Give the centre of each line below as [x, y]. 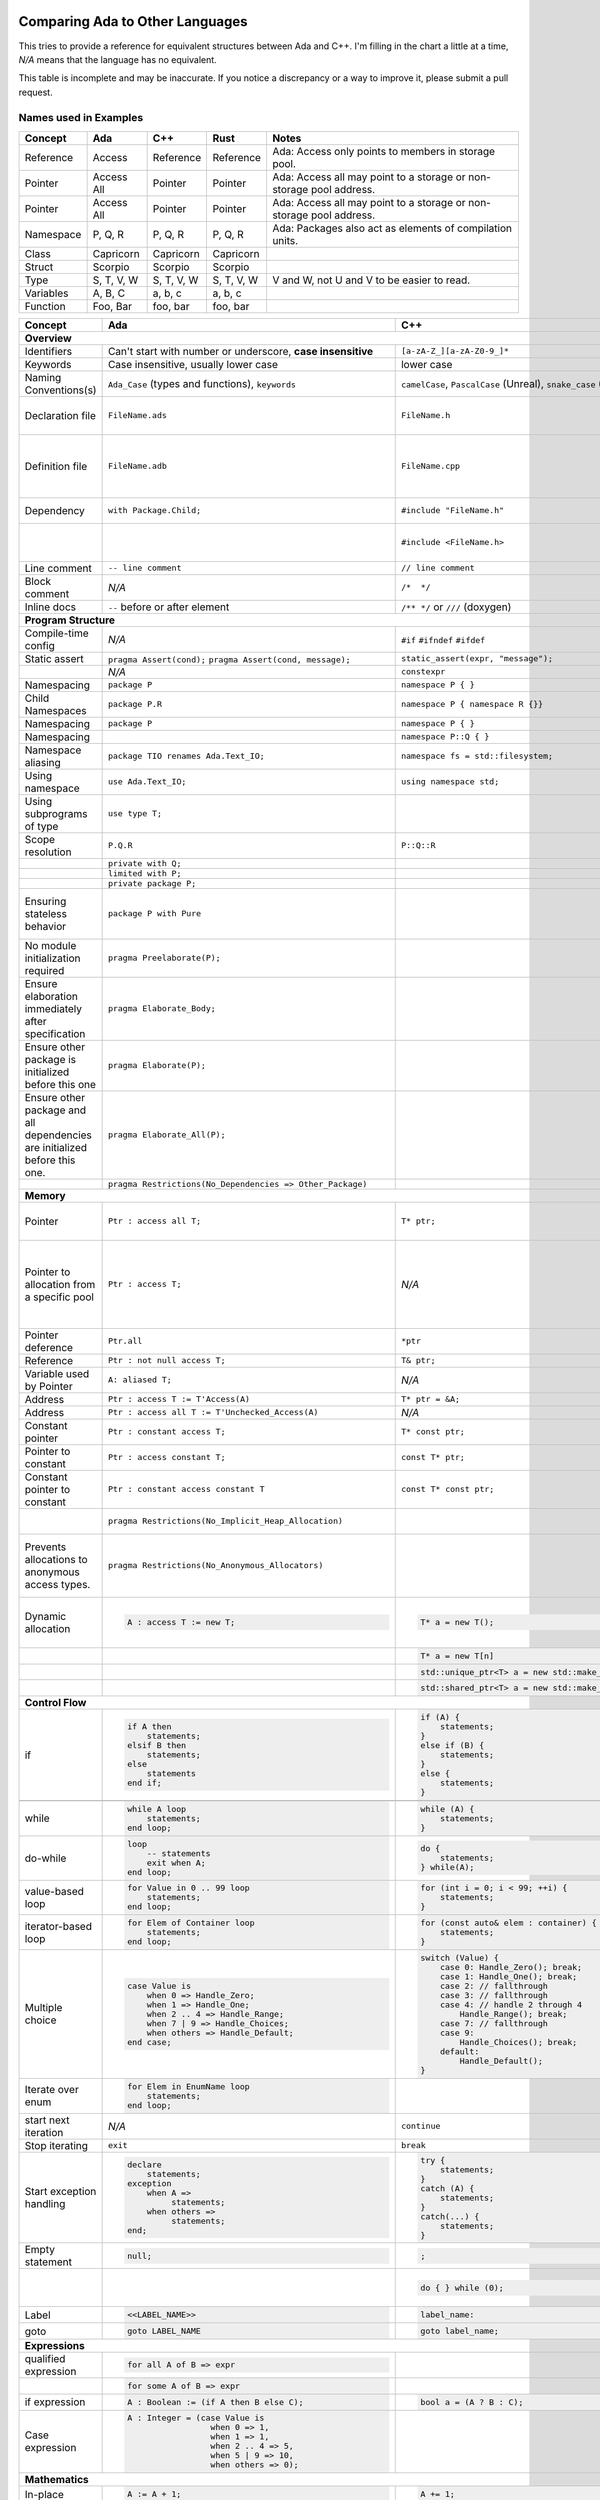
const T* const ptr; [447, 1489]
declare [144, 2165]
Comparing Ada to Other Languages [133, 21]
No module [50, 945]
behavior [45, 926]
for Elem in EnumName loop [188, 2086]
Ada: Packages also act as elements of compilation [391, 228]
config [39, 645]
